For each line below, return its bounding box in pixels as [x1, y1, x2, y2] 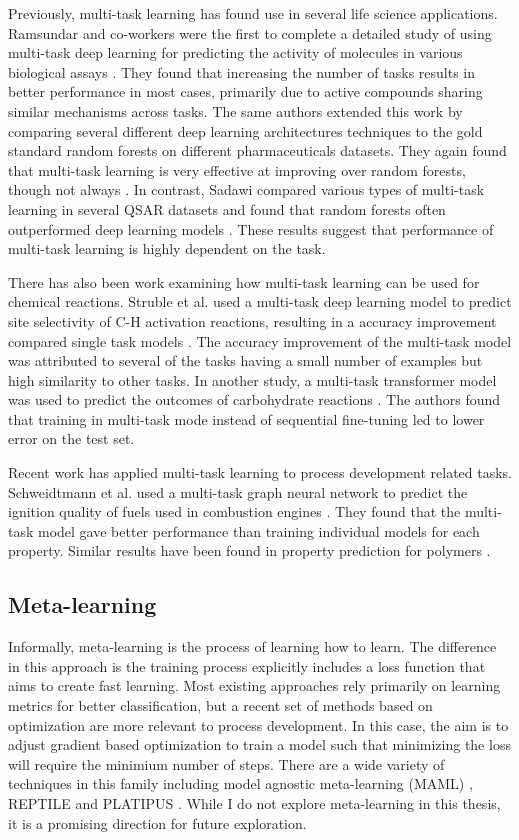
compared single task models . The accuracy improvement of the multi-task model [8, 330, 512, 351]
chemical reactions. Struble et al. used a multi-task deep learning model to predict [8, 291, 512, 312]
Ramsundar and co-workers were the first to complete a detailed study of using [8, 22, 492, 43]
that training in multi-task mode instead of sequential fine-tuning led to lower [8, 408, 485, 429]
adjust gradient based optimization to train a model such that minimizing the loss [8, 734, 511, 755]
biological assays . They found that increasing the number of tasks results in [8, 61, 476, 82]
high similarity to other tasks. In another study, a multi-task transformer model [8, 369, 497, 390]
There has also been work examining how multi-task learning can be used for [8, 271, 480, 292]
